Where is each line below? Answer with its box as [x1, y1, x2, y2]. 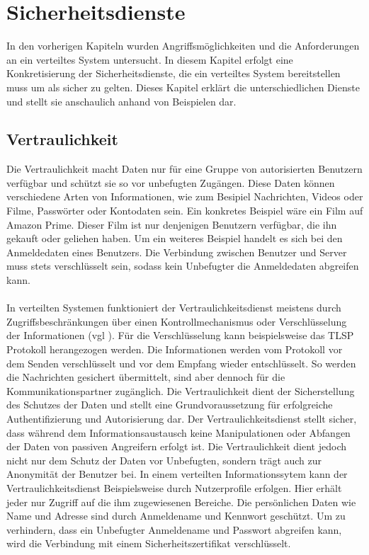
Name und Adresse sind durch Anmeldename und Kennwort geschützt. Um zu [6, 508, 346, 523]
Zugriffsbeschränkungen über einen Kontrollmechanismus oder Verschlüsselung [6, 314, 347, 328]
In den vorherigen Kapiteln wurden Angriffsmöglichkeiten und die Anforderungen [6, 38, 360, 53]
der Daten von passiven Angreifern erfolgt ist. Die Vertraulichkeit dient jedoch [6, 439, 346, 454]
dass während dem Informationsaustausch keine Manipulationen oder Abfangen [6, 425, 351, 440]
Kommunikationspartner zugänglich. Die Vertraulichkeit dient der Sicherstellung [6, 383, 355, 398]
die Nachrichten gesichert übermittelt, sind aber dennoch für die [6, 370, 285, 384]
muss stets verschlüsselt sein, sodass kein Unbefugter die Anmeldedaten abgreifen [6, 258, 359, 273]
